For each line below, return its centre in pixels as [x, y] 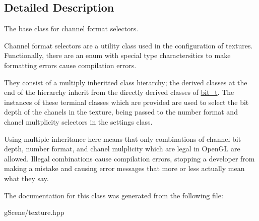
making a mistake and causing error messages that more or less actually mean [124, 168]
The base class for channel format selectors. [71, 29]
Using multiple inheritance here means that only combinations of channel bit [123, 139]
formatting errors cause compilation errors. [70, 65]
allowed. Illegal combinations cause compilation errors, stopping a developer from [129, 158]
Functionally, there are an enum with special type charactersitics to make [117, 55]
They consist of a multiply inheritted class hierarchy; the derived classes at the [126, 82]
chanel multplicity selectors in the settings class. [78, 121]
